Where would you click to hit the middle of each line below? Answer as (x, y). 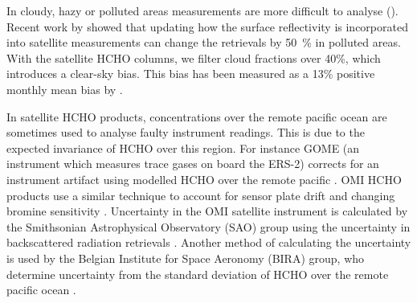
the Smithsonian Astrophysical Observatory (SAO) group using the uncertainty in (208, 226)
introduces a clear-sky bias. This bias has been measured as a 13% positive (191, 74)
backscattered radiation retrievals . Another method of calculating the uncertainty (209, 242)
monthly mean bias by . (65, 89)
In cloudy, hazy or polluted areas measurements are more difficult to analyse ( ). (202, 10)
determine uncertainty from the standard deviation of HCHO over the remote (198, 274)
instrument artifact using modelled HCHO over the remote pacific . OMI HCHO (204, 179)
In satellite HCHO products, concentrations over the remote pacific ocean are (197, 116)
